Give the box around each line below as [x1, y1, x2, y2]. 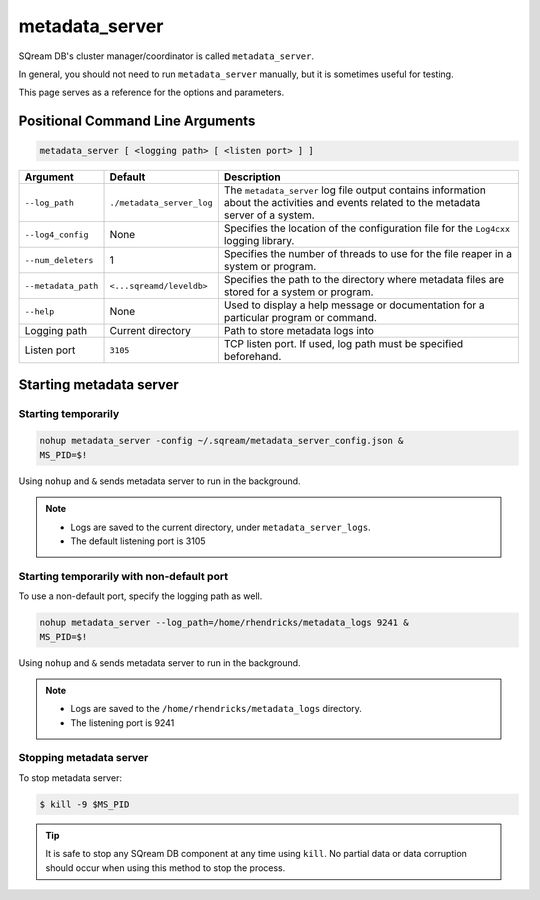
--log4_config [24, 229, 89, 240]
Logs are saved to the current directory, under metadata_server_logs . [70, 521, 371, 533]
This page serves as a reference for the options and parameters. [18, 86, 285, 99]
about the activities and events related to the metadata [223, 196, 481, 210]
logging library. [223, 234, 295, 248]
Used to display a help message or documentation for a [223, 298, 485, 312]
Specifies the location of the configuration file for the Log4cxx [223, 221, 510, 235]
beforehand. [223, 350, 282, 364]
